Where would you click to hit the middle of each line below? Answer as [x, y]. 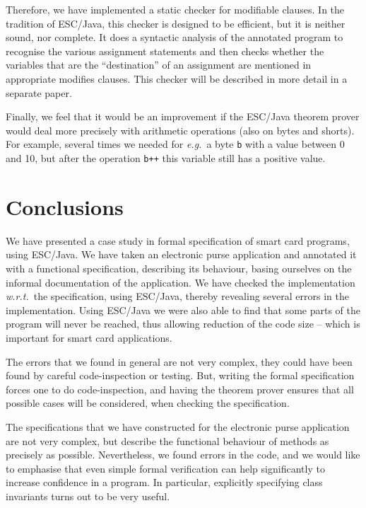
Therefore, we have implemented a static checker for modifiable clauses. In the [175, 9]
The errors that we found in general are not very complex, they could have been [179, 361]
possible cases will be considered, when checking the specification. [148, 403]
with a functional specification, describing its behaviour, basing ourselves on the [179, 268]
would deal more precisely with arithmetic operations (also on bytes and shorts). [180, 130]
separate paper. [39, 92]
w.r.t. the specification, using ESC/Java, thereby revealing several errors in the [177, 296]
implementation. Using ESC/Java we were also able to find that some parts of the [183, 310]
